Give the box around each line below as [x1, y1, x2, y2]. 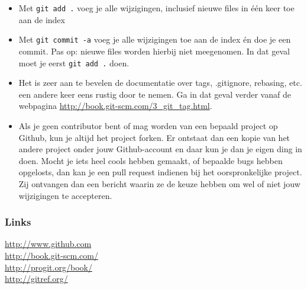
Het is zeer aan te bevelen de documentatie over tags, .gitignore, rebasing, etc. [18, 76, 302, 89]
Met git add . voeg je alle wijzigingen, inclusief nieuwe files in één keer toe [18, 2, 295, 14]
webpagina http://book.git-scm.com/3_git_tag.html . [18, 99, 212, 112]
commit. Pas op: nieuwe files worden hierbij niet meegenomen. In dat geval [18, 44, 290, 57]
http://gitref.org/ [5, 272, 68, 285]
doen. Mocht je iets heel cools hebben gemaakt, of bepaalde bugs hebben [18, 154, 283, 166]
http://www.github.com [5, 237, 92, 250]
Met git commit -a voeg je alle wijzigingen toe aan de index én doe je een [18, 33, 291, 46]
